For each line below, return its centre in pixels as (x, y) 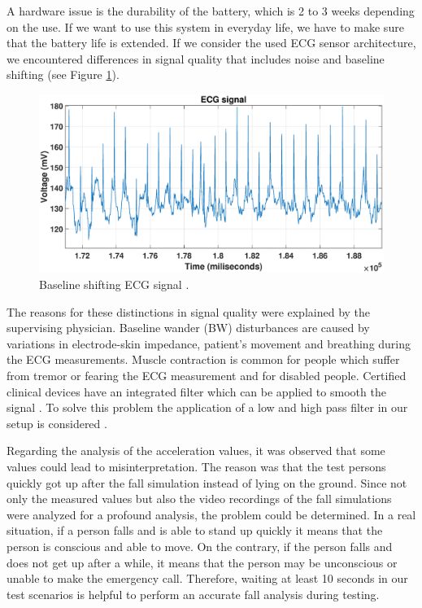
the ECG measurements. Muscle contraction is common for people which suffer (203, 359)
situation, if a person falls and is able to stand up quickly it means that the (195, 530)
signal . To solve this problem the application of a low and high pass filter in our (207, 407)
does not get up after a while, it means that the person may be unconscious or (202, 562)
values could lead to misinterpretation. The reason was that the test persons (196, 466)
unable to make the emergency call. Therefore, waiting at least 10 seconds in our (207, 578)
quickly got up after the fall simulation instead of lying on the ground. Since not (207, 482)
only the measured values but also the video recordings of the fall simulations (199, 499)
